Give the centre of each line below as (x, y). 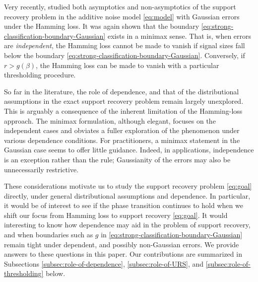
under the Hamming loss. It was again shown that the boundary (102, 26)
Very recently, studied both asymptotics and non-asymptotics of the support (120, 6)
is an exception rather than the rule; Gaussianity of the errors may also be (117, 159)
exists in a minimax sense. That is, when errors (179, 35)
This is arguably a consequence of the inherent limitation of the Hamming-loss (123, 110)
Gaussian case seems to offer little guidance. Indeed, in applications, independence (129, 150)
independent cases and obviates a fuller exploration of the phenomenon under (122, 130)
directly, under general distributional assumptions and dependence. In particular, (127, 195)
